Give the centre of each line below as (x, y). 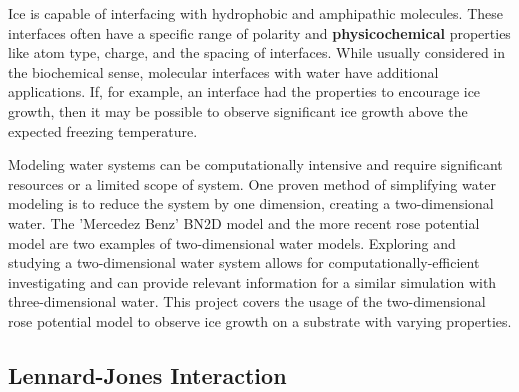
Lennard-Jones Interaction (147, 374)
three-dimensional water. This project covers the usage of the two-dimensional (247, 301)
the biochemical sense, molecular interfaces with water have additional (223, 71)
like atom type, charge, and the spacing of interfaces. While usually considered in (257, 52)
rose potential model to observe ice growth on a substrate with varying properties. (260, 320)
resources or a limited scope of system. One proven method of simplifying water (252, 183)
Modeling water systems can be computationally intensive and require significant (255, 164)
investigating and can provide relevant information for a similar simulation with (252, 281)
